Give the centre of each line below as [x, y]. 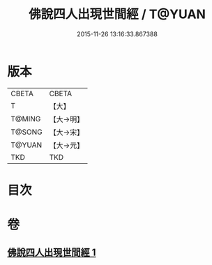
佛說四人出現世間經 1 [52, 253]
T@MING [26, 119]
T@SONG [27, 132]
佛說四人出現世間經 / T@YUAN [117, 14]
